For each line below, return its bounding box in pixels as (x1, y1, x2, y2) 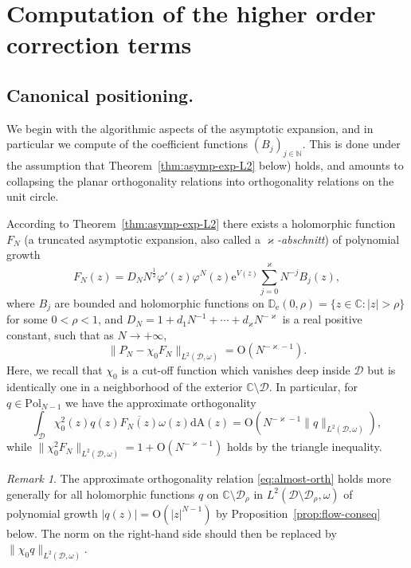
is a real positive (282, 311, 362, 327)
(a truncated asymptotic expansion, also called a (24, 230, 260, 247)
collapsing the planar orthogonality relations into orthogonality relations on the (6, 172, 394, 189)
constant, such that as (6, 326, 114, 343)
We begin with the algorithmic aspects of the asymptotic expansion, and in (6, 119, 374, 136)
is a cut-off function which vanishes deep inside (121, 362, 350, 378)
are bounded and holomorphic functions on (54, 294, 264, 311)
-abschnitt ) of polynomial (277, 230, 400, 247)
